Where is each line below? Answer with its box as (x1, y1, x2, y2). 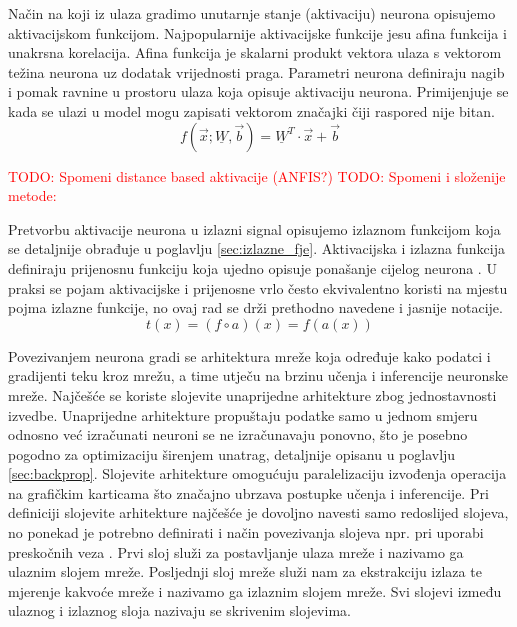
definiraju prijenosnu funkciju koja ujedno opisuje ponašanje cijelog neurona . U (8, 257, 497, 278)
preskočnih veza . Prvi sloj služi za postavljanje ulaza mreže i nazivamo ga (8, 541, 464, 562)
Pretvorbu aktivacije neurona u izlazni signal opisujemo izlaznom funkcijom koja (8, 218, 501, 239)
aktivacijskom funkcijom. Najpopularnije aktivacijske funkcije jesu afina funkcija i (8, 22, 507, 43)
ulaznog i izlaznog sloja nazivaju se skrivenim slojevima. (8, 600, 351, 621)
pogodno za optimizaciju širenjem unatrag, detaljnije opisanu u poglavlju (8, 443, 456, 464)
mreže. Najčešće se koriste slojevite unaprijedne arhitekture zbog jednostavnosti (8, 384, 497, 405)
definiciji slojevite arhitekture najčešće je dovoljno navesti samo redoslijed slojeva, (8, 502, 509, 523)
